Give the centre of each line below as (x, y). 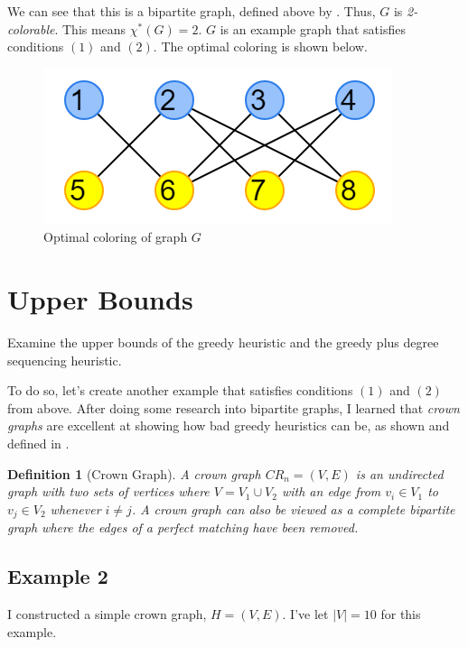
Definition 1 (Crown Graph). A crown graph (134, 473)
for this (401, 614)
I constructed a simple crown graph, (107, 614)
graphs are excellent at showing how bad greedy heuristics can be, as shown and (229, 425)
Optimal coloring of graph (116, 237)
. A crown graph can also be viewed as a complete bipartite (293, 508)
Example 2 (58, 576)
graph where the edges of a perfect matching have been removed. (183, 527)
